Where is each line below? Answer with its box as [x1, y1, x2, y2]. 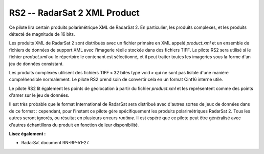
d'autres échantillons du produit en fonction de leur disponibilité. [9, 122, 139, 128]
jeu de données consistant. [9, 61, 64, 66]
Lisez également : [9, 131, 46, 137]
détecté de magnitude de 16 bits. [9, 31, 75, 37]
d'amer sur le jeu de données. [9, 92, 69, 98]
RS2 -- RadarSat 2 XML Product [9, 7, 140, 18]
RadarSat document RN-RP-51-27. [21, 140, 90, 146]
